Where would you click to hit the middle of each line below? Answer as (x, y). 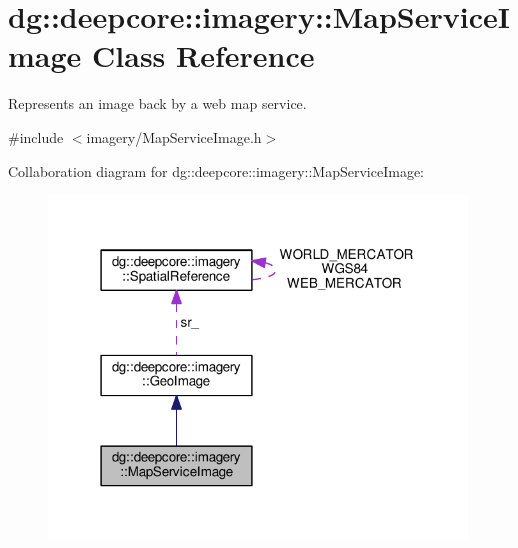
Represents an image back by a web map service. (157, 103)
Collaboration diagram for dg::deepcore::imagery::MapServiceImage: (216, 170)
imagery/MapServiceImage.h (174, 136)
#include (36, 136)
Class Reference (203, 55)
